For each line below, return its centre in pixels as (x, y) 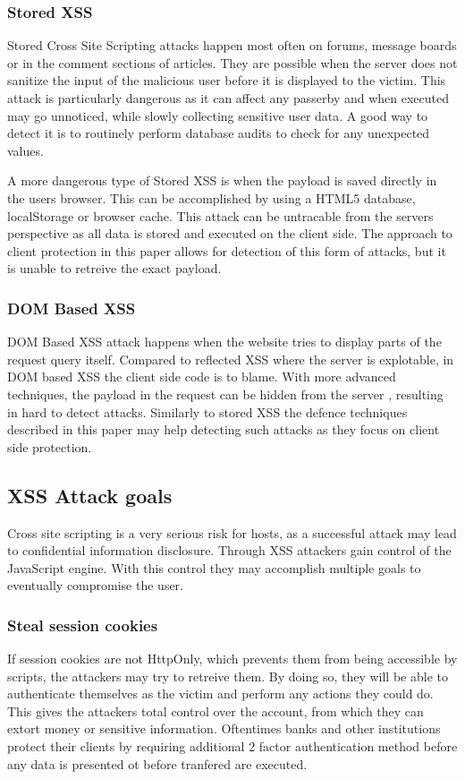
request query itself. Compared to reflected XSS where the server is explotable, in (231, 359)
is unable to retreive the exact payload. (114, 268)
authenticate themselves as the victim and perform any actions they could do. (220, 693)
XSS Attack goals (90, 495)
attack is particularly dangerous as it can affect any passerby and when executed (228, 98)
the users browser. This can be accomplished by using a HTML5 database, (211, 197)
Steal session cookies (83, 625)
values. (25, 150)
